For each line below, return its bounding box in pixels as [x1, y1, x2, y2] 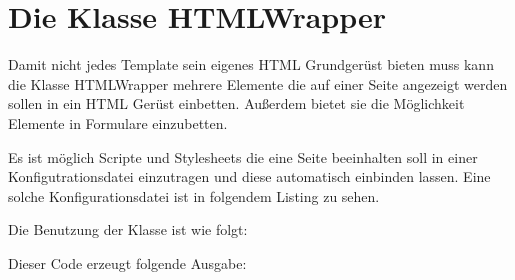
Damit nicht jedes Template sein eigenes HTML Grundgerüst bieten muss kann [8, 54, 494, 75]
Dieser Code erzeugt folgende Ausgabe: [8, 252, 247, 273]
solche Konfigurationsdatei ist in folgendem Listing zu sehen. [8, 185, 380, 206]
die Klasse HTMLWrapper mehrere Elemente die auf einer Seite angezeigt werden [8, 73, 508, 94]
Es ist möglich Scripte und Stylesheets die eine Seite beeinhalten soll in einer [8, 146, 478, 167]
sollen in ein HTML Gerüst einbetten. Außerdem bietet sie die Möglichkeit [8, 93, 465, 114]
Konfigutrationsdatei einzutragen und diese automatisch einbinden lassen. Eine [8, 166, 491, 187]
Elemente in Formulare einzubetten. [8, 112, 228, 133]
